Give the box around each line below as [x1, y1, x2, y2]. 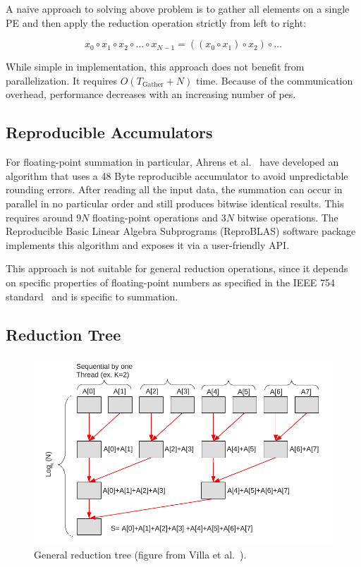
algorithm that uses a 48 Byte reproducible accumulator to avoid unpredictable [6, 168, 348, 183]
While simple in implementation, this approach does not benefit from [6, 59, 305, 74]
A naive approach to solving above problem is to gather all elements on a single [6, 1, 350, 16]
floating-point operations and [92, 209, 218, 224]
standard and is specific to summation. [6, 288, 178, 303]
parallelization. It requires [6, 73, 118, 87]
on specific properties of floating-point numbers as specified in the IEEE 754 [6, 274, 335, 289]
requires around [6, 209, 73, 224]
